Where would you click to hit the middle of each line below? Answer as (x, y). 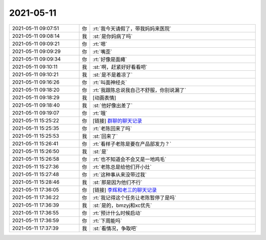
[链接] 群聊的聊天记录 (117, 120)
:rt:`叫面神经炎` (110, 82)
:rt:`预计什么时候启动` (117, 213)
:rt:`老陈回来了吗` (113, 128)
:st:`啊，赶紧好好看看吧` (120, 67)
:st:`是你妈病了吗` (113, 36)
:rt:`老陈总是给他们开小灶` (122, 167)
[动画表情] (104, 97)
